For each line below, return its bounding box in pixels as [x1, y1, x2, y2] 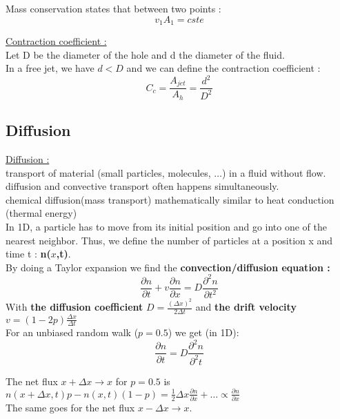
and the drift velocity [195, 300, 297, 314]
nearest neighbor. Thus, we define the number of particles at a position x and [6, 233, 333, 247]
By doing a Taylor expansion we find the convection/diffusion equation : [6, 260, 330, 274]
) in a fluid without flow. [221, 165, 326, 179]
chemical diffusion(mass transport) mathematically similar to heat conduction [6, 192, 334, 206]
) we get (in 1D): [168, 325, 239, 340]
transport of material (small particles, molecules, [6, 165, 211, 179]
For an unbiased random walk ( [6, 325, 139, 340]
